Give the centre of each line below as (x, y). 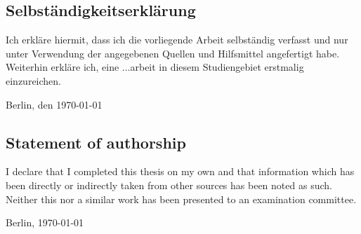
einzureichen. (33, 80)
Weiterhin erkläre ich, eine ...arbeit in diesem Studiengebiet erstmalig (155, 67)
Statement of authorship (96, 142)
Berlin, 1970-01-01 (45, 222)
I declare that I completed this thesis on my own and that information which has (180, 171)
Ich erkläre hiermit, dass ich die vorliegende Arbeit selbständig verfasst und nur (177, 40)
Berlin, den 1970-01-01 (54, 104)
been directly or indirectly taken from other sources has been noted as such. (169, 185)
